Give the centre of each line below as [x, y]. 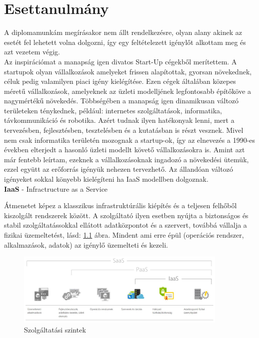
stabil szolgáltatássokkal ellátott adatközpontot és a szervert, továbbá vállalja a [125, 225]
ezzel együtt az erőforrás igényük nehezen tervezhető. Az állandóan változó [118, 169]
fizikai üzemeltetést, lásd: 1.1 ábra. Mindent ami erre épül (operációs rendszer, [124, 235]
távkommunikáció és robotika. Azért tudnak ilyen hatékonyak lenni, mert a [119, 120]
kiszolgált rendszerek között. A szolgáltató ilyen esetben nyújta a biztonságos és [126, 215]
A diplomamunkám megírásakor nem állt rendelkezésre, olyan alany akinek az [123, 32]
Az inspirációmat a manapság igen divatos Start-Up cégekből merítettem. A [120, 61]
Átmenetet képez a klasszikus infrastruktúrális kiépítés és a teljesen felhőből [120, 205]
